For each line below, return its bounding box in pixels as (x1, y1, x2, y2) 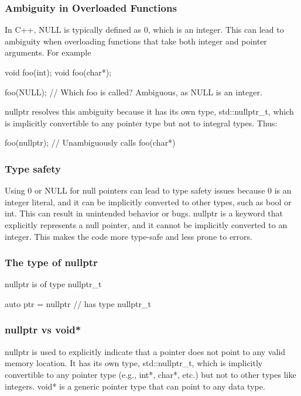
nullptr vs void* (5, 322, 81, 337)
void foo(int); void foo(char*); (5, 66, 112, 78)
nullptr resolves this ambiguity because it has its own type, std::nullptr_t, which (5, 105, 294, 118)
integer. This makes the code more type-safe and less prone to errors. (5, 230, 252, 242)
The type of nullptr (5, 255, 98, 270)
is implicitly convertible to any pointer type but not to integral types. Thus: (5, 116, 278, 129)
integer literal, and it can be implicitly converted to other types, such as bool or (5, 195, 292, 208)
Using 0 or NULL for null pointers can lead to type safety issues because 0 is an (5, 184, 292, 197)
